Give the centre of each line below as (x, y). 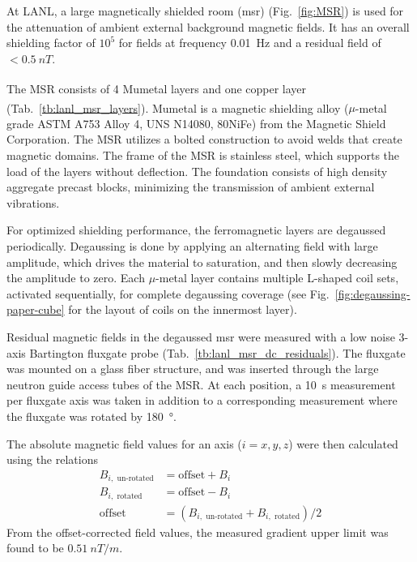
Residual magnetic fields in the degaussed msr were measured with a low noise (201, 337)
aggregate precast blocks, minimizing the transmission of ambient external (191, 187)
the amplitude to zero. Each (76, 278)
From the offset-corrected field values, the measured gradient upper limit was (198, 532)
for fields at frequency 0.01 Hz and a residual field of (250, 43)
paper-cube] (36, 309)
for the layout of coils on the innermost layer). (183, 309)
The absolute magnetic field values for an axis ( (124, 443)
